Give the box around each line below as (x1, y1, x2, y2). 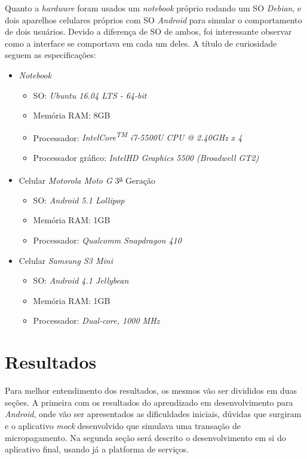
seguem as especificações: (5, 48, 96, 61)
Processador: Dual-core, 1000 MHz (33, 314, 160, 327)
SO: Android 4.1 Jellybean (33, 274, 129, 287)
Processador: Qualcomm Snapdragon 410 (33, 234, 182, 247)
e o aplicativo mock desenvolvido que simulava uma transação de (5, 419, 241, 431)
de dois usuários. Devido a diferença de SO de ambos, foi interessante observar (5, 25, 292, 38)
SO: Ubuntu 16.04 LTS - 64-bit (33, 89, 147, 101)
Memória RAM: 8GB (33, 109, 110, 121)
